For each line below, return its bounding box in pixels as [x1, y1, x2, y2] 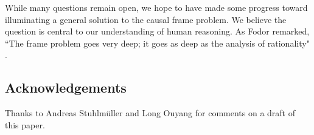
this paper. [5, 118, 45, 131]
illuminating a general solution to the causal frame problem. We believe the [5, 13, 287, 25]
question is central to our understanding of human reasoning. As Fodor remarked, [5, 25, 310, 38]
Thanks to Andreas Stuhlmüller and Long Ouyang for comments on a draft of [5, 107, 296, 119]
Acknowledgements [5, 78, 127, 97]
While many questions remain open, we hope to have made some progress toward [5, 1, 308, 13]
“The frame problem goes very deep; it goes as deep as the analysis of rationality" [5, 36, 310, 49]
